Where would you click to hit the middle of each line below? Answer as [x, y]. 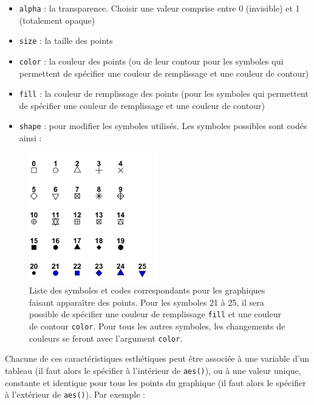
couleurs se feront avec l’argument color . [106, 338]
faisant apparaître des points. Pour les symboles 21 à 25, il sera [147, 302]
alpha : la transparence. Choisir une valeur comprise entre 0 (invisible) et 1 [159, 8]
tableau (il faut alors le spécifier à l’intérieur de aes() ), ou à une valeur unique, [153, 370]
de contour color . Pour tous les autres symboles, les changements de [157, 326]
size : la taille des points [66, 40]
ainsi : [30, 138]
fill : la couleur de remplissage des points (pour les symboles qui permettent [164, 93]
